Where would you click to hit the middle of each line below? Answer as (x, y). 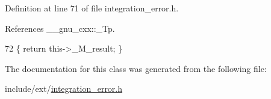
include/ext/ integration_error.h (64, 88)
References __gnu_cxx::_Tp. (60, 28)
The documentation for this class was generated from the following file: (136, 68)
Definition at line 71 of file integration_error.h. (92, 8)
